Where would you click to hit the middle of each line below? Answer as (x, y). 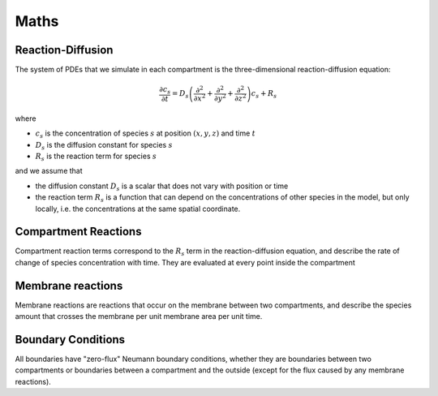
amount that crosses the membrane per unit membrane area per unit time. (139, 316)
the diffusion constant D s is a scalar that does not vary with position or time (162, 187)
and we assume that (49, 171)
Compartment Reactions (78, 232)
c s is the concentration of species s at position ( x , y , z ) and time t (145, 134)
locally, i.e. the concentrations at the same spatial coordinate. (138, 209)
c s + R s (264, 95)
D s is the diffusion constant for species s (104, 146)
